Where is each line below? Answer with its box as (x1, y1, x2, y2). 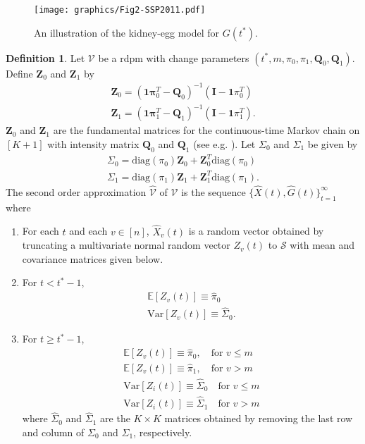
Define (6, 66, 33, 80)
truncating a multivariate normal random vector (22, 238, 230, 252)
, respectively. (133, 424, 192, 439)
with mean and (290, 238, 355, 252)
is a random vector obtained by (188, 223, 324, 238)
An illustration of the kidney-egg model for (34, 25, 220, 39)
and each (69, 223, 108, 238)
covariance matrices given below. (22, 251, 163, 266)
